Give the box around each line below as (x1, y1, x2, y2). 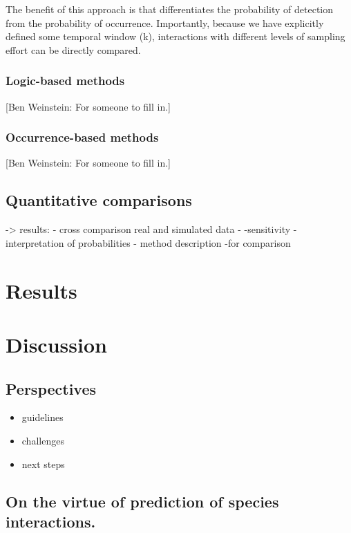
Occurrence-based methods (6, 129, 159, 146)
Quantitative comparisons (6, 189, 192, 211)
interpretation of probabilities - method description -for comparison (6, 235, 291, 250)
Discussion (6, 330, 107, 358)
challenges (21, 433, 64, 447)
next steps (21, 456, 65, 471)
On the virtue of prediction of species (6, 490, 279, 512)
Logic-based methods (6, 72, 125, 89)
